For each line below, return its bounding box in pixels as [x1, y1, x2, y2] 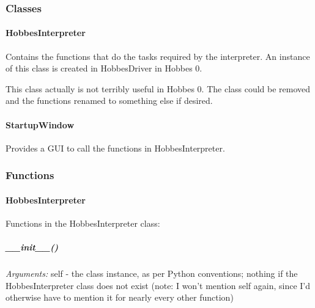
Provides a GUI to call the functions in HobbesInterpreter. [6, 141, 225, 154]
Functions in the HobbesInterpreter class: [6, 217, 160, 230]
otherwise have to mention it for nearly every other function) [6, 291, 234, 304]
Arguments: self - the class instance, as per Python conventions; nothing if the [6, 267, 298, 280]
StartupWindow [6, 118, 75, 131]
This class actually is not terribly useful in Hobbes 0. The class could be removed [6, 82, 311, 95]
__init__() [6, 241, 59, 254]
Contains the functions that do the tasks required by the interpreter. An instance [6, 50, 310, 62]
